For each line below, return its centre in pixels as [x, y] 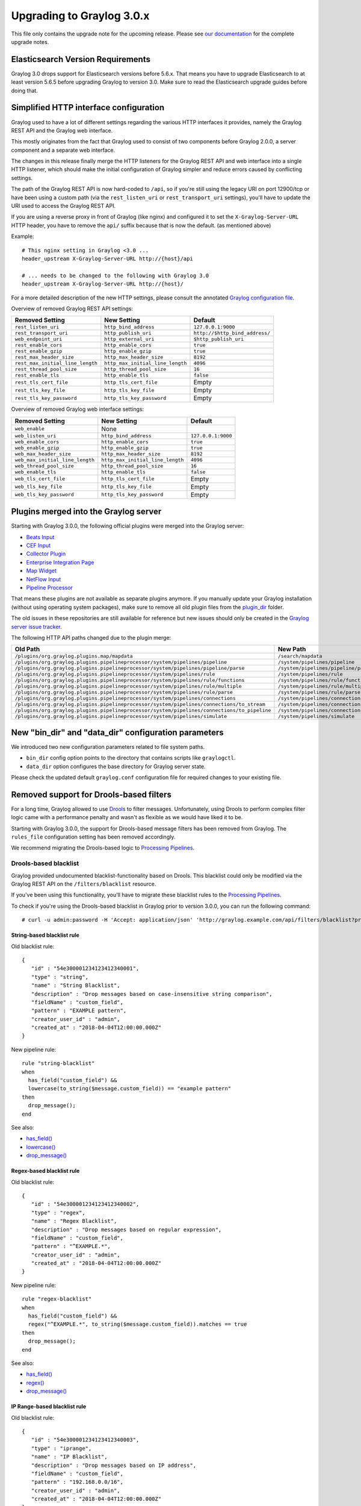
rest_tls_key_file [40, 390]
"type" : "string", [60, 977]
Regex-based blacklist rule [45, 1171]
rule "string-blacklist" [58, 1064]
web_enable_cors [37, 442]
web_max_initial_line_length [55, 460]
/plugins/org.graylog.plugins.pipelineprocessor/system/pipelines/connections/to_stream [140, 705]
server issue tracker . [37, 626]
